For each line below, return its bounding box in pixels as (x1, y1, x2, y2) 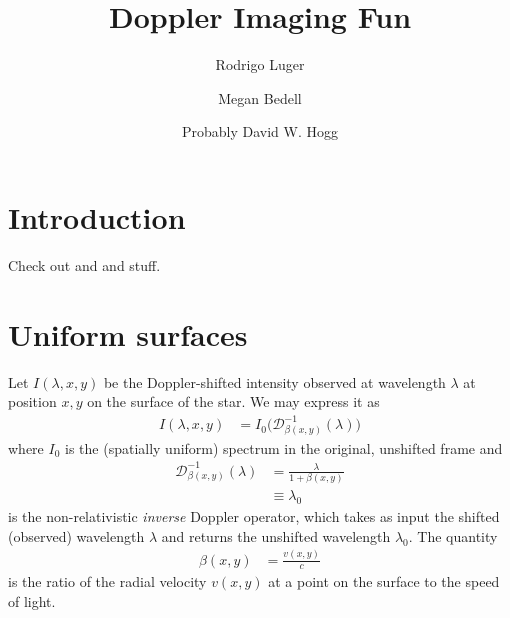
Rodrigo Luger (215, 54, 305, 75)
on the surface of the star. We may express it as (87, 391, 380, 412)
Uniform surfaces (8, 313, 248, 354)
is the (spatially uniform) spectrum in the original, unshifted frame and (65, 437, 503, 458)
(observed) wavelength (8, 525, 145, 546)
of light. (8, 591, 56, 612)
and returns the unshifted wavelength (161, 525, 391, 546)
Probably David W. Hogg (181, 121, 338, 142)
